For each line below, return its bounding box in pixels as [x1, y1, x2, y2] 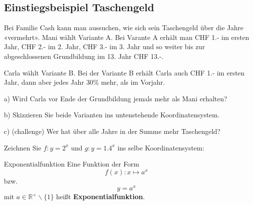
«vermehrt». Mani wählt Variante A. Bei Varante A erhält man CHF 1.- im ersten [4, 32, 249, 42]
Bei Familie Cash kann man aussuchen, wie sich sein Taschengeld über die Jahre [4, 22, 244, 33]
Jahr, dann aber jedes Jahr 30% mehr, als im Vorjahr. [4, 77, 165, 87]
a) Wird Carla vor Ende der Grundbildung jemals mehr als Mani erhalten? [4, 93, 227, 103]
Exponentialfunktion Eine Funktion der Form [4, 159, 139, 169]
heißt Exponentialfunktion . [56, 191, 145, 202]
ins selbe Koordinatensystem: [117, 142, 204, 152]
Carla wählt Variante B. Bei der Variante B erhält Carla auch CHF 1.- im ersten [4, 67, 245, 77]
